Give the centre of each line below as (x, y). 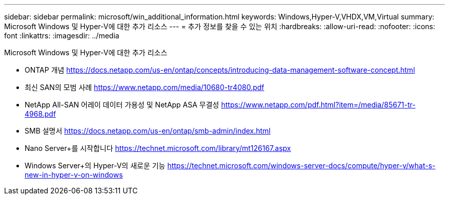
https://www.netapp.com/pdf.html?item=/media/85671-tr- (318, 105)
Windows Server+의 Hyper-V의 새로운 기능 (95, 165)
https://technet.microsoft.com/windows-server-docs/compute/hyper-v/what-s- (301, 165)
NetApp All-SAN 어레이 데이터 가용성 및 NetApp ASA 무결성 (122, 105)
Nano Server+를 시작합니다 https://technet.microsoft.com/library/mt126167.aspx (158, 148)
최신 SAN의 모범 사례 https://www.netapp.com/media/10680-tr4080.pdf (145, 87)
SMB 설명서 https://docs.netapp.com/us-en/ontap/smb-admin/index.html (148, 131)
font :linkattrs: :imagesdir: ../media (62, 36)
